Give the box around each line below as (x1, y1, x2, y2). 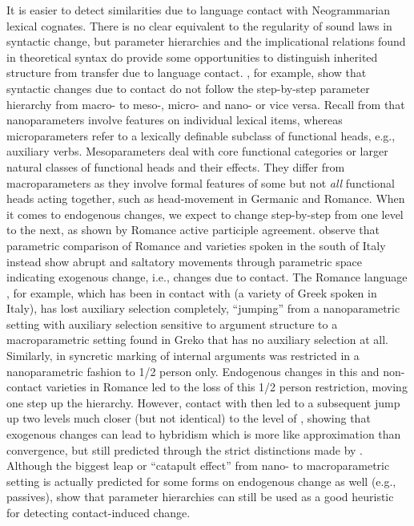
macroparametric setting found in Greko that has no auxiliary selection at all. (6, 331, 388, 348)
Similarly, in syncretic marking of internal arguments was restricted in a (6, 347, 360, 364)
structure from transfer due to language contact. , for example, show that (6, 64, 367, 81)
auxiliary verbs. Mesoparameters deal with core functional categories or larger (6, 143, 388, 160)
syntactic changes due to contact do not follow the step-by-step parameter (6, 79, 370, 96)
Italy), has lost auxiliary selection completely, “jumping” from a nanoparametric (6, 300, 400, 317)
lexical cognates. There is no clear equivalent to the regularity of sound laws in (6, 17, 392, 34)
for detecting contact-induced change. (6, 504, 191, 520)
